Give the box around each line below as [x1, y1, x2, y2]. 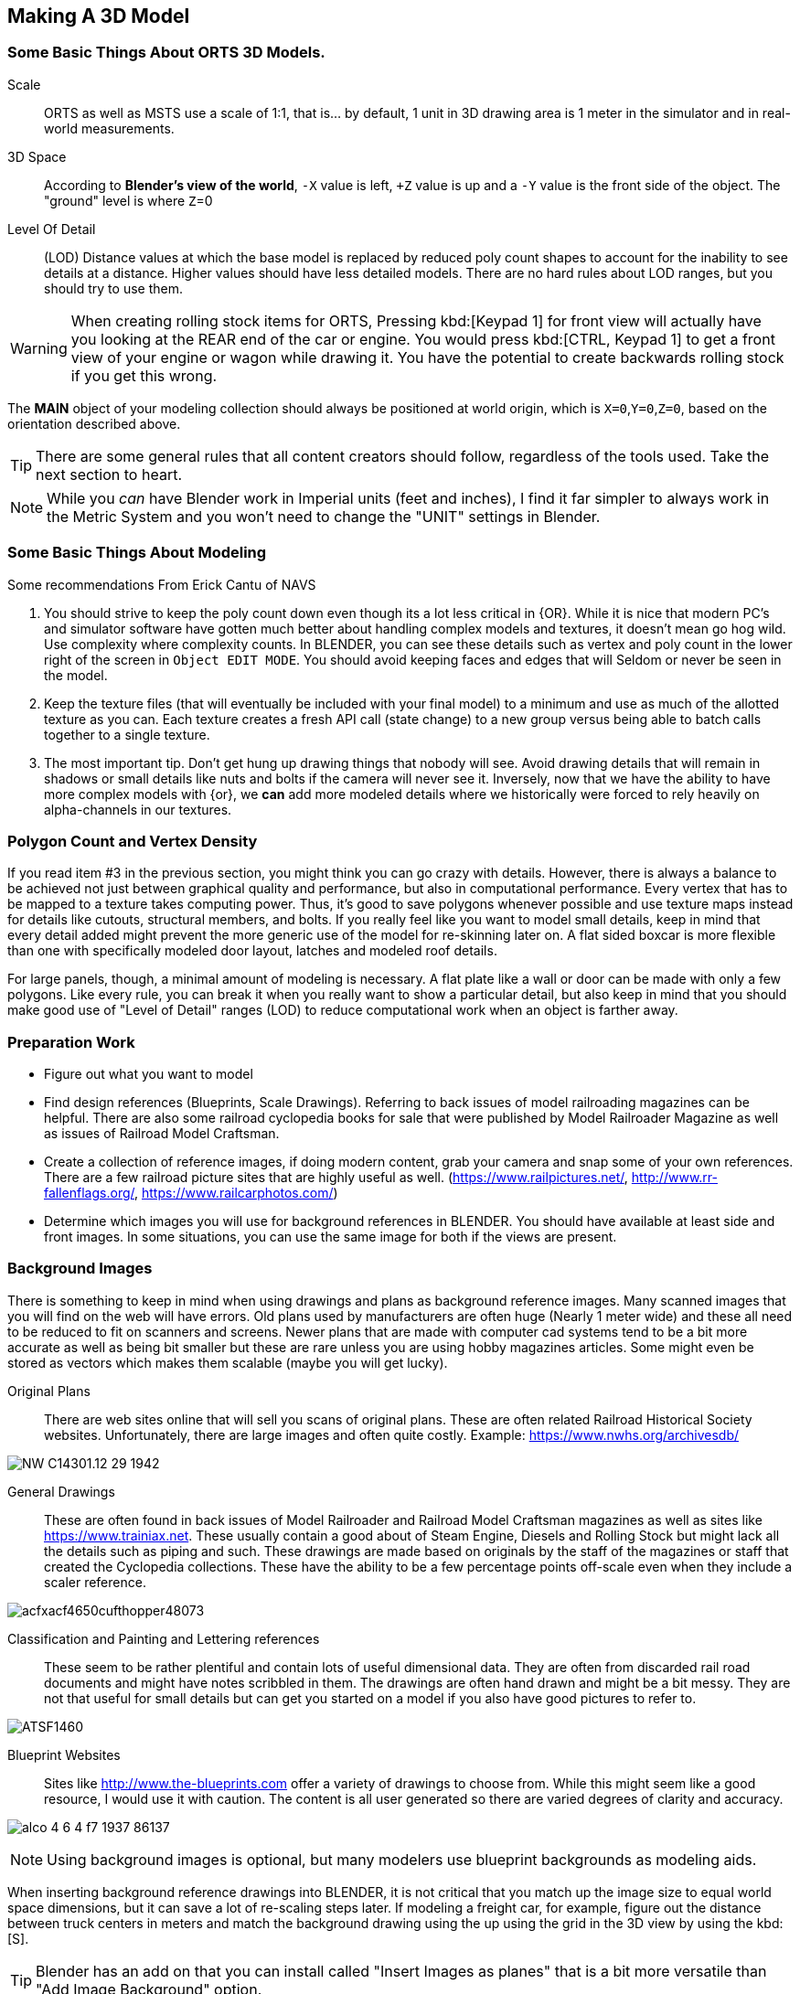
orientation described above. [7, 415, 181, 432]
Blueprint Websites [7, 1746, 121, 1763]
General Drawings [7, 1483, 115, 1499]
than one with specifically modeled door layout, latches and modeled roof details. [7, 943, 497, 959]
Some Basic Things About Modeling [7, 543, 267, 562]
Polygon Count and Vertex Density [7, 831, 258, 850]
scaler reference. [44, 1573, 146, 1590]
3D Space [7, 148, 67, 165]
